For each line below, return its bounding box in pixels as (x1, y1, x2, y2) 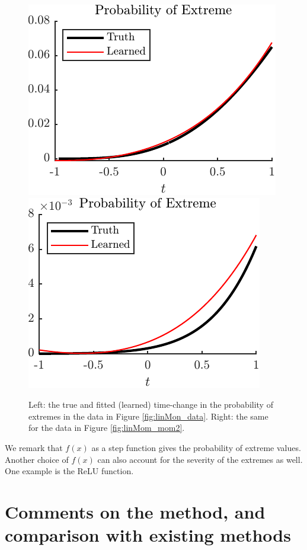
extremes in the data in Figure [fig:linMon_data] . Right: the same (28, 410, 268, 422)
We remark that (5, 441, 63, 453)
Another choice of (5, 453, 69, 465)
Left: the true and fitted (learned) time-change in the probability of (28, 398, 273, 411)
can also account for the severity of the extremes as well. (97, 453, 303, 465)
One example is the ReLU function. (5, 465, 134, 477)
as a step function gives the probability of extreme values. (91, 441, 301, 453)
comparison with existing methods (5, 523, 291, 547)
